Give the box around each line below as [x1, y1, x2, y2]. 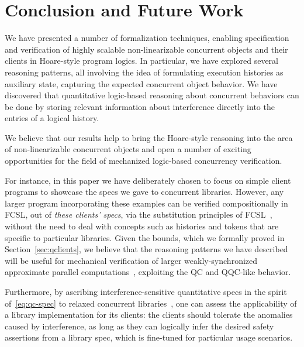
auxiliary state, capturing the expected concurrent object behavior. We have [5, 77, 278, 90]
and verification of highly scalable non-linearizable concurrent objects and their [5, 43, 288, 55]
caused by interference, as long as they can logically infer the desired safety [5, 319, 274, 332]
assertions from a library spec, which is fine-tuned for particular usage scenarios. [5, 331, 293, 343]
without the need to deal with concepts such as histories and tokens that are [5, 220, 279, 232]
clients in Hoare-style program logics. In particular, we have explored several [5, 54, 278, 67]
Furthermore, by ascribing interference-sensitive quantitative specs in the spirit [5, 286, 287, 297]
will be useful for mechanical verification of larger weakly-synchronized [5, 254, 258, 266]
